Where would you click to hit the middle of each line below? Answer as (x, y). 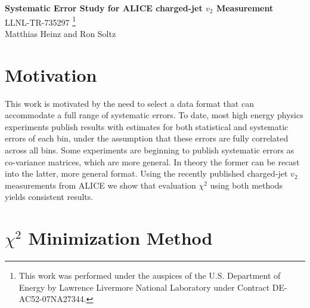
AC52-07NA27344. (52, 299)
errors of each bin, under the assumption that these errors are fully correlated (147, 138)
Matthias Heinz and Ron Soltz (61, 33)
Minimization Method (120, 238)
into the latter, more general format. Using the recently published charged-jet (146, 173)
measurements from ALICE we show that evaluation (100, 185)
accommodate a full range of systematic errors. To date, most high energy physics (154, 115)
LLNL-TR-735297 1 (40, 21)
